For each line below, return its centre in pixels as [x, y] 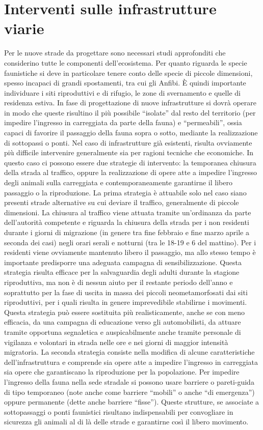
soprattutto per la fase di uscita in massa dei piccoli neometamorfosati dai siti [126, 292]
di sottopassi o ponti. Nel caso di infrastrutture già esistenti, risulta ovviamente [128, 142]
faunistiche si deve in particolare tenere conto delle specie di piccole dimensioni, [128, 73]
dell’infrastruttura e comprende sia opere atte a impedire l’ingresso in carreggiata [131, 362]
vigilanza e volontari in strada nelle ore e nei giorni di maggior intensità [116, 342]
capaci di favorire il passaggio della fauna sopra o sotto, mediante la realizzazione [131, 133]
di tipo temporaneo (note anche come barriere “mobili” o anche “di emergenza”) [129, 392]
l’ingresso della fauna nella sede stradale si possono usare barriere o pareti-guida [129, 381]
